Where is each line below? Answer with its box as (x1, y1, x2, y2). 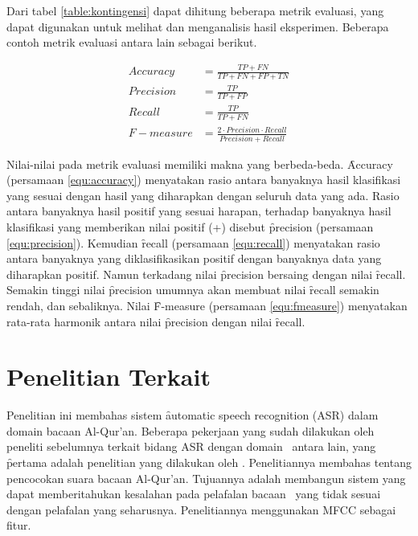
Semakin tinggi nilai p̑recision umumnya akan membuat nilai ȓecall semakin (6, 281, 379, 298)
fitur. (6, 517, 31, 534)
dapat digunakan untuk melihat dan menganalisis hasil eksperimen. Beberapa (6, 18, 389, 35)
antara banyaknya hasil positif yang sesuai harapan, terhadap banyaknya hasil (6, 203, 391, 219)
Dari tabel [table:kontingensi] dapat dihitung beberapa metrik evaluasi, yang (6, 2, 384, 18)
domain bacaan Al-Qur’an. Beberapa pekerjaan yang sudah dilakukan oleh (6, 422, 375, 439)
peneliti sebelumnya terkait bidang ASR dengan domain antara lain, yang (6, 438, 376, 455)
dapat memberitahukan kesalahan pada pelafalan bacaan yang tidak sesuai (6, 485, 381, 502)
